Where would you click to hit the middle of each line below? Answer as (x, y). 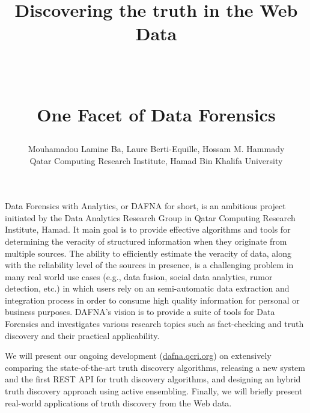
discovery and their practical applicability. (82, 335)
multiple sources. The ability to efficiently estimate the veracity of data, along (148, 253)
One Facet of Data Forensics (156, 114)
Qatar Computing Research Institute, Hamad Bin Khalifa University (156, 160)
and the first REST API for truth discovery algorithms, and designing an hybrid (153, 379)
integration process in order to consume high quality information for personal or (152, 300)
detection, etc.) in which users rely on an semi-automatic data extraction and (147, 288)
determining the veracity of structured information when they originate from (146, 241)
